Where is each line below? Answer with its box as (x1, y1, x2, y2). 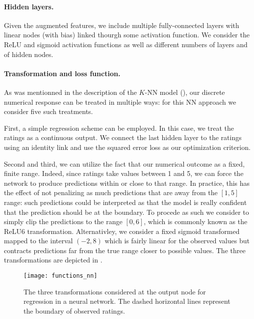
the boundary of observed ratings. (24, 305, 125, 316)
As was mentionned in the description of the (4, 87, 137, 97)
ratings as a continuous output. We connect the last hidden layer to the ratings (4, 132, 242, 143)
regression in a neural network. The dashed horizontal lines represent (24, 296, 230, 306)
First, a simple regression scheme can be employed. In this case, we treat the (4, 122, 234, 133)
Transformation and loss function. (4, 68, 121, 78)
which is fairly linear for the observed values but (104, 235, 250, 246)
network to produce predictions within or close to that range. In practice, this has (4, 177, 250, 188)
